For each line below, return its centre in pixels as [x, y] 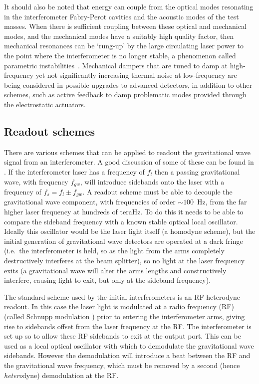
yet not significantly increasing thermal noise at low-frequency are [136, 75]
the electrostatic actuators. [45, 104]
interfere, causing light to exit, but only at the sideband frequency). [108, 280]
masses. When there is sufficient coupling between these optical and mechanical [125, 26]
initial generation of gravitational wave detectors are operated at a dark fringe [124, 241]
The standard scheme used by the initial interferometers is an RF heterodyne [122, 296]
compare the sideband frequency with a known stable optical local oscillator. [121, 221]
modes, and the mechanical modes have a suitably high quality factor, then [119, 36]
